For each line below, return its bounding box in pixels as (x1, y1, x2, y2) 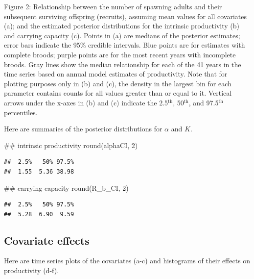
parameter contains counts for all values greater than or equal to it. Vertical (4, 88, 232, 98)
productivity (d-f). (4, 265, 59, 276)
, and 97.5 (188, 97, 219, 107)
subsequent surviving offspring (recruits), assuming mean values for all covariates (4, 11, 247, 21)
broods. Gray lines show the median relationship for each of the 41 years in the (4, 59, 241, 69)
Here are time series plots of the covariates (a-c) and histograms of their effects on (4, 255, 251, 266)
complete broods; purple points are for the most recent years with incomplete (4, 49, 236, 59)
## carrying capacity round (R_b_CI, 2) (4, 182, 129, 193)
